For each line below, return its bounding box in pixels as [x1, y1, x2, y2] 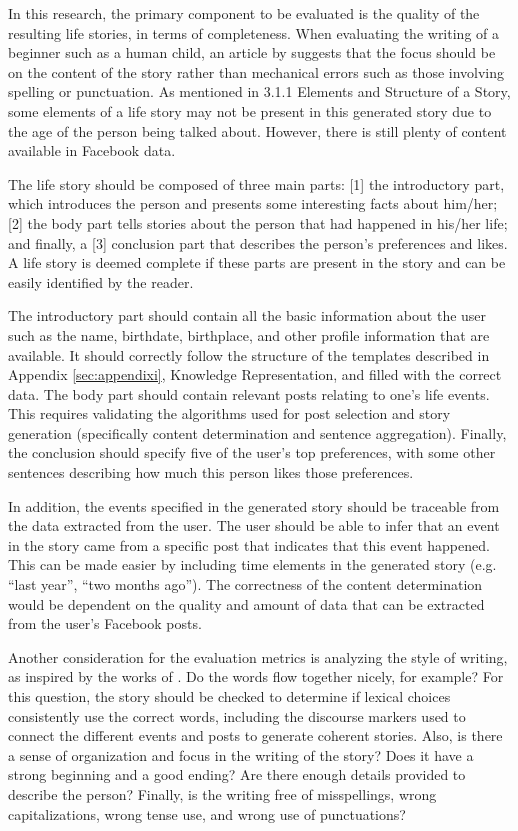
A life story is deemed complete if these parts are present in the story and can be [8, 252, 506, 273]
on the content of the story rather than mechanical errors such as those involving [8, 61, 505, 82]
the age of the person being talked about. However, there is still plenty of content [8, 120, 507, 141]
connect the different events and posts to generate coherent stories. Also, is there [8, 725, 503, 746]
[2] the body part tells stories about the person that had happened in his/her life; [8, 212, 508, 233]
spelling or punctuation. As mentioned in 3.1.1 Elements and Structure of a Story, [8, 81, 511, 102]
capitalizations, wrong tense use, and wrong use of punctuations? [8, 803, 406, 824]
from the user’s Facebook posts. [8, 613, 202, 634]
